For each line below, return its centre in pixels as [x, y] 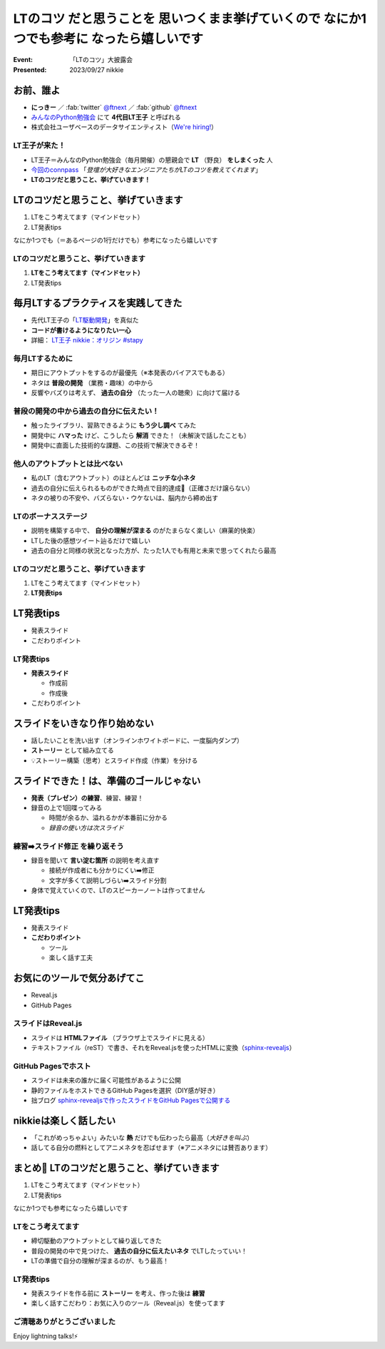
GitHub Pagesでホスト [52, 1066]
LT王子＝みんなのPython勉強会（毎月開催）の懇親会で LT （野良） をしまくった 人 [152, 160]
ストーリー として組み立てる [72, 750]
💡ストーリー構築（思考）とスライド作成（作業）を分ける [114, 760]
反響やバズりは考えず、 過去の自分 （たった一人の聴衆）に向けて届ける [135, 393]
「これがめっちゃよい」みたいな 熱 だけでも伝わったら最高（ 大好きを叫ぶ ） [142, 1137]
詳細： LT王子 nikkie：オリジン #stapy [87, 340]
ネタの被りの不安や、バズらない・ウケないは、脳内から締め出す [125, 498]
